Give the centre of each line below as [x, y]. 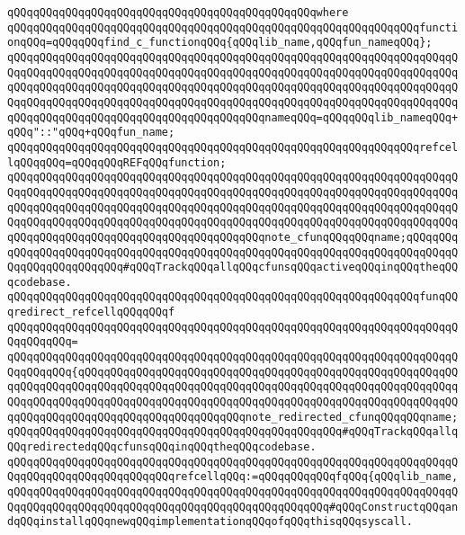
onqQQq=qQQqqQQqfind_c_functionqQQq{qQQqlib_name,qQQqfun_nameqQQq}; [220, 43]
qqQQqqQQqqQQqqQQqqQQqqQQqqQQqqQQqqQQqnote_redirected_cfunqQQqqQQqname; [233, 417]
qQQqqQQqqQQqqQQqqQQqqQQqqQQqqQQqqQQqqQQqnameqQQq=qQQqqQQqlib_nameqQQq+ [233, 117]
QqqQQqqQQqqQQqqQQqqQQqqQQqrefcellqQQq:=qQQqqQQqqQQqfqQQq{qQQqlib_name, [233, 477]
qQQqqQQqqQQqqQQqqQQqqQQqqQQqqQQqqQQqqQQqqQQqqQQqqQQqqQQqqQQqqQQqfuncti [233, 27]
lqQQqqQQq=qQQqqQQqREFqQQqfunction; [117, 162]
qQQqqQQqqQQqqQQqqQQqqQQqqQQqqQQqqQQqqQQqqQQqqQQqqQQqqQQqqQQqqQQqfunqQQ [233, 297]
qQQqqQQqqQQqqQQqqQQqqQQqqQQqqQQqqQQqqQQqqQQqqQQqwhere [178, 13]
